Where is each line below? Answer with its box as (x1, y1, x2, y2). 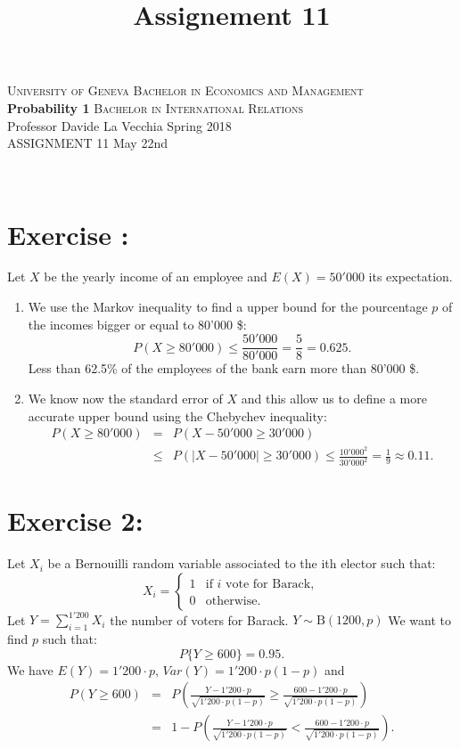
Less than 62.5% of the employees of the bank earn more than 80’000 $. (28, 359, 420, 378)
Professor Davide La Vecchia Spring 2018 (7, 116, 232, 134)
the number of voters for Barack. (110, 610, 289, 629)
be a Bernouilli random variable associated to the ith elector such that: (47, 554, 436, 573)
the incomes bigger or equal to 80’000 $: (28, 314, 247, 333)
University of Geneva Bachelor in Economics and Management (7, 81, 364, 100)
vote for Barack (226, 577, 311, 590)
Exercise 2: (7, 502, 144, 539)
